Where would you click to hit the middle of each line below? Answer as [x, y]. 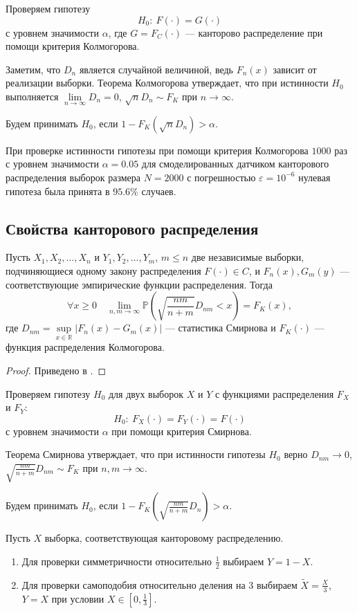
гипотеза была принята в [58, 191]
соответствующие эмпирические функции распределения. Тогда [139, 284]
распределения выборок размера [73, 177]
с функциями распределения [274, 393]
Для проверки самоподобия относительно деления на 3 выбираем [159, 584]
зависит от [295, 69]
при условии [78, 598]
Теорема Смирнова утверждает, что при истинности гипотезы [136, 454]
